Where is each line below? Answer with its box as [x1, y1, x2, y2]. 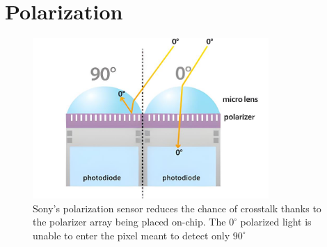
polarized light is [240, 214, 312, 229]
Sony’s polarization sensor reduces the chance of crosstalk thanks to [33, 201, 321, 215]
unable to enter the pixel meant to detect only [33, 228, 230, 242]
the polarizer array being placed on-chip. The [33, 214, 226, 229]
